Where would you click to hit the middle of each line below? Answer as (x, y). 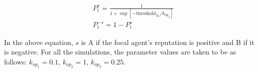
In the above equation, (39, 42)
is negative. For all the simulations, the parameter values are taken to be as (120, 52)
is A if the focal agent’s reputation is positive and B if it (168, 42)
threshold (146, 13)
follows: (16, 62)
